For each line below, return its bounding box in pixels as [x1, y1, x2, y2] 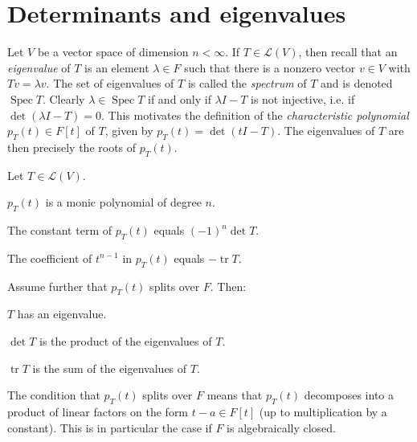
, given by [104, 122, 153, 139]
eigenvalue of [7, 59, 71, 76]
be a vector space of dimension [37, 43, 189, 60]
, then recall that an [298, 43, 398, 60]
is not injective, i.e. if [250, 90, 355, 107]
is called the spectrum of [187, 75, 307, 92]
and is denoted [321, 75, 393, 92]
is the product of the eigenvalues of [39, 333, 212, 350]
